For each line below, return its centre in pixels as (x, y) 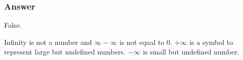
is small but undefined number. (191, 52)
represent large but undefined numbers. (65, 52)
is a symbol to (211, 42)
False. (13, 25)
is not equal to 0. (146, 42)
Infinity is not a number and (48, 42)
